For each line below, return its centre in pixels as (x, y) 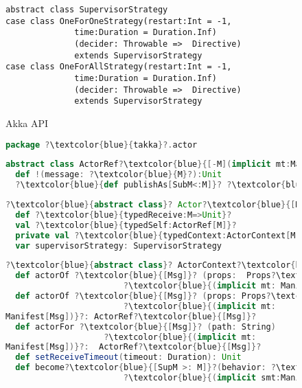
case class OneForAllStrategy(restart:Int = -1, (119, 67)
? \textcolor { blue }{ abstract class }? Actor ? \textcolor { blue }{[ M (153, 205)
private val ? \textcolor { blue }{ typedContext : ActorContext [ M (155, 235)
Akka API (27, 123)
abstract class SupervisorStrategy (87, 10)
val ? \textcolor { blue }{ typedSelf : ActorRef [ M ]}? (126, 225)
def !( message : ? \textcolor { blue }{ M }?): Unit (119, 175)
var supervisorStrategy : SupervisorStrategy (119, 246)
